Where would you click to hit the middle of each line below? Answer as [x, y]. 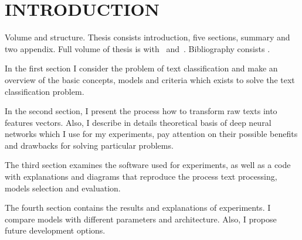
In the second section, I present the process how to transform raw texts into [141, 111]
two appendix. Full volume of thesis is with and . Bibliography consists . [138, 48]
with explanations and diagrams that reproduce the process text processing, [141, 176]
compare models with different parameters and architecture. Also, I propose [141, 219]
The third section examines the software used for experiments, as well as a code [148, 165]
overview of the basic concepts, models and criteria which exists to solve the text [150, 79]
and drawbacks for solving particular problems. [89, 145]
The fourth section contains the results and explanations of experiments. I [138, 208]
